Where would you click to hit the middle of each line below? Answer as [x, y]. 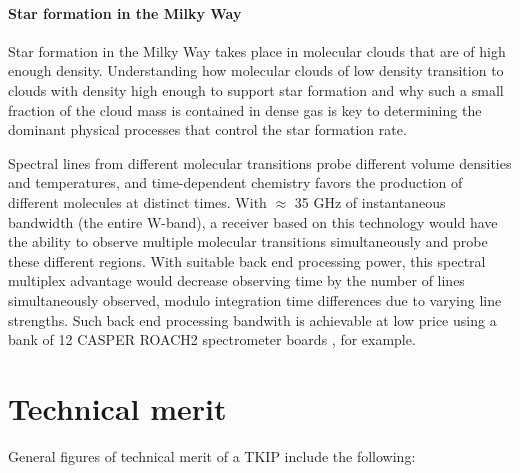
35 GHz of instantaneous [370, 201]
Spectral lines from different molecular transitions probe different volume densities [260, 162]
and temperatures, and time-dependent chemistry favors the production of [235, 182]
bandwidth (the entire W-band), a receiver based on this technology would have [253, 221]
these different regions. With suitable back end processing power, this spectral [247, 260]
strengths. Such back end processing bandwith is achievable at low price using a [252, 319]
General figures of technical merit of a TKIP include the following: [212, 455]
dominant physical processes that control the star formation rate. [207, 129]
